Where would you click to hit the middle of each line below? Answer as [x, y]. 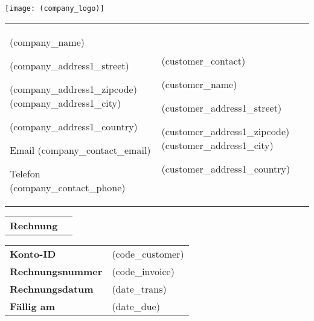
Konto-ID [33, 253]
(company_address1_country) [74, 126]
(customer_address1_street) [222, 107]
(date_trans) [139, 288]
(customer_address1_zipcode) [226, 131]
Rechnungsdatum [52, 288]
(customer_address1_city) [217, 145]
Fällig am [33, 306]
